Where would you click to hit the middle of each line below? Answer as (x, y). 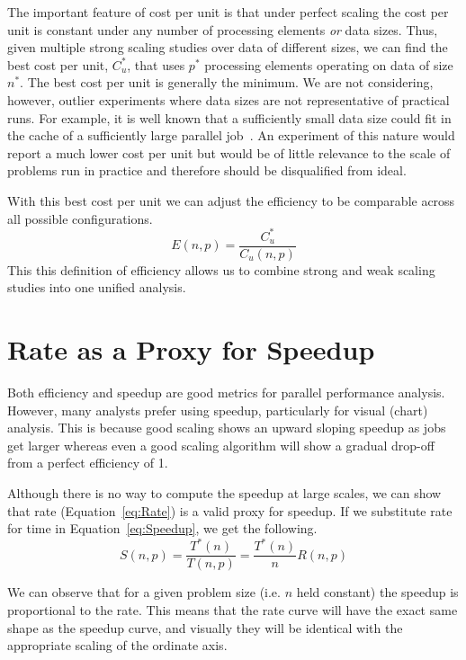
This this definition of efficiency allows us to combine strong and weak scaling (221, 269)
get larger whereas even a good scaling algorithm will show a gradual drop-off (221, 445)
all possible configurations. (80, 218)
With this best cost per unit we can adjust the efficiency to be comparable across (231, 200)
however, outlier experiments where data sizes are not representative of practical (229, 99)
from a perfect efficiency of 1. (88, 463)
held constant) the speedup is (377, 592)
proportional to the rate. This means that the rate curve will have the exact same (233, 609)
